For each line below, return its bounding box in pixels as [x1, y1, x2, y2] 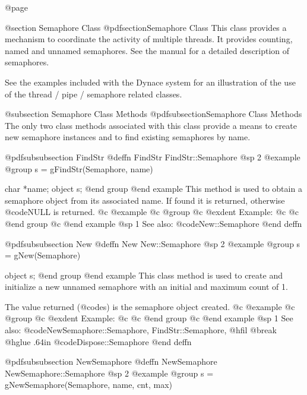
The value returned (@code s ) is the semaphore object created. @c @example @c [5, 300, 295, 312]
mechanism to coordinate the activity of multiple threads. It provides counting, [5, 33, 293, 45]
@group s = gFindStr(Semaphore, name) [5, 162, 153, 175]
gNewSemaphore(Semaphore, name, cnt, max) [5, 378, 173, 391]
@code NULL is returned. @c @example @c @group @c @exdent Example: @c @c [5, 206, 299, 218]
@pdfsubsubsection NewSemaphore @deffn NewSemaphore [5, 355, 217, 368]
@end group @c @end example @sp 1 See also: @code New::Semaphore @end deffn [5, 217, 302, 229]
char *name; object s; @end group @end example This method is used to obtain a [5, 182, 302, 195]
